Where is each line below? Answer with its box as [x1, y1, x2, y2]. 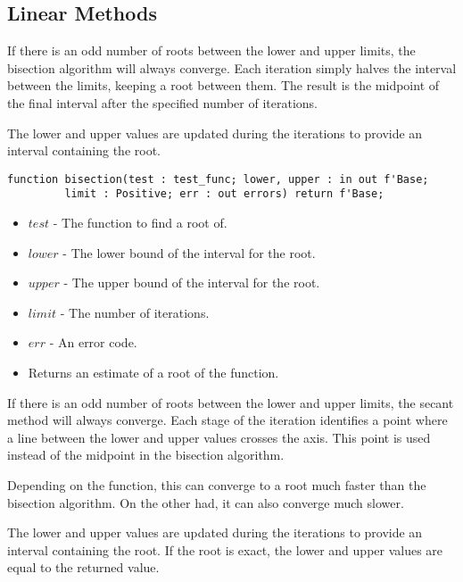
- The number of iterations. [60, 303, 210, 321]
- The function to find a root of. [53, 213, 227, 232]
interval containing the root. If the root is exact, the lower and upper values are [7, 540, 443, 559]
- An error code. [49, 333, 137, 352]
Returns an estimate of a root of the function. [28, 363, 279, 382]
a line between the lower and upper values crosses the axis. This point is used [7, 428, 431, 446]
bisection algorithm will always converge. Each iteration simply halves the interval [7, 58, 457, 77]
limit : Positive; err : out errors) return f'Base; [64, 187, 384, 201]
